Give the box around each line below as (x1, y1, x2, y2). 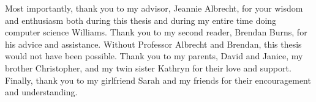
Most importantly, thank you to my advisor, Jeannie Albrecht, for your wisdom (5, 2, 303, 14)
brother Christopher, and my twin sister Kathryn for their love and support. (5, 61, 292, 74)
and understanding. (5, 86, 78, 98)
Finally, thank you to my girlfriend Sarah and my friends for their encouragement (5, 73, 311, 86)
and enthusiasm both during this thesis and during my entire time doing (5, 13, 277, 26)
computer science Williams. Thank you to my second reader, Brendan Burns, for (5, 26, 307, 38)
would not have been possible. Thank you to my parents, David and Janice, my (5, 49, 303, 62)
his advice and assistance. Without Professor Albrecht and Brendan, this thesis (5, 37, 302, 50)
